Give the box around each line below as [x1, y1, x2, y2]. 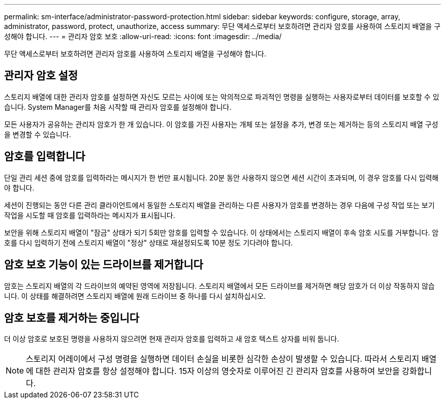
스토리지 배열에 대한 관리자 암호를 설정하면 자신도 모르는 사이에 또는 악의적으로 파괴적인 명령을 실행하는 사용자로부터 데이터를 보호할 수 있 [4, 92, 439, 101]
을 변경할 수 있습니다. [4, 130, 71, 139]
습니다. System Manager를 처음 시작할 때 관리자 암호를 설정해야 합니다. [4, 102, 232, 111]
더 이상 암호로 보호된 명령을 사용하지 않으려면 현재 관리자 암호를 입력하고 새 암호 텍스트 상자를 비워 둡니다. [4, 334, 339, 344]
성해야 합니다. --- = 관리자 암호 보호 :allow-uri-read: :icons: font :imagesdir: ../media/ [4, 32, 282, 41]
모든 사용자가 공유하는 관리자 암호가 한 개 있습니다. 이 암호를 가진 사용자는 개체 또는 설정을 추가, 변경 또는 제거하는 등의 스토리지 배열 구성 [4, 119, 438, 129]
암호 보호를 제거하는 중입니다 [4, 311, 140, 324]
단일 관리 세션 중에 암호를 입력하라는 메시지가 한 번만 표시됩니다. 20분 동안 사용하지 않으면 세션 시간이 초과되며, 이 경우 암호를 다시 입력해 [4, 173, 439, 182]
